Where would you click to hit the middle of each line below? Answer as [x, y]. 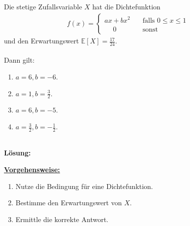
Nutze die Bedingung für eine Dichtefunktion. [84, 186]
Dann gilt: [19, 60]
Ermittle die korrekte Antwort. [62, 219]
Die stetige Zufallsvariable [43, 7]
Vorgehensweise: [32, 169]
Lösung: [17, 153]
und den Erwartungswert [42, 41]
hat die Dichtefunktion [126, 7]
